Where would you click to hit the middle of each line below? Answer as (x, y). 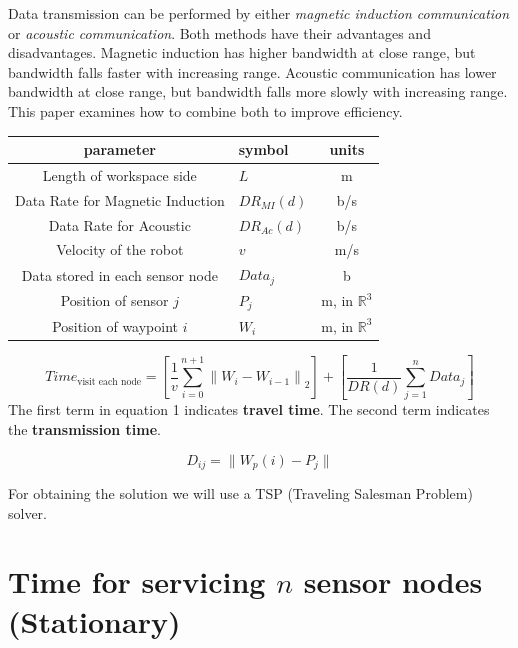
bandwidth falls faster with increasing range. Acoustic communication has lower (252, 71)
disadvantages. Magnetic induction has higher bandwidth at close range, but (242, 52)
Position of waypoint (115, 325)
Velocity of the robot (120, 249)
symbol (263, 149)
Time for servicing (137, 581)
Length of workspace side (119, 174)
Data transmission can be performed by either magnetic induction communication (259, 13)
